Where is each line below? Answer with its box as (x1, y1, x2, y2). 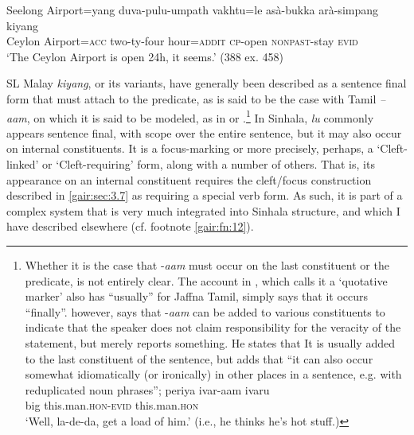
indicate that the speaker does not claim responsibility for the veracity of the (25, 319, 401, 336)
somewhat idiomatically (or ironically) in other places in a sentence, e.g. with (25, 366, 402, 383)
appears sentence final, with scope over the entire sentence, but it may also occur (6, 124, 402, 141)
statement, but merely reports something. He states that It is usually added (25, 334, 395, 351)
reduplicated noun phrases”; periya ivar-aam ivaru (25, 381, 270, 398)
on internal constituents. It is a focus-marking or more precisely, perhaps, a (6, 140, 373, 157)
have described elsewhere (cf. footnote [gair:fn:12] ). (6, 218, 254, 235)
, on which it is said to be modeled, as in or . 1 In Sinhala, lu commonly (26, 107, 374, 126)
